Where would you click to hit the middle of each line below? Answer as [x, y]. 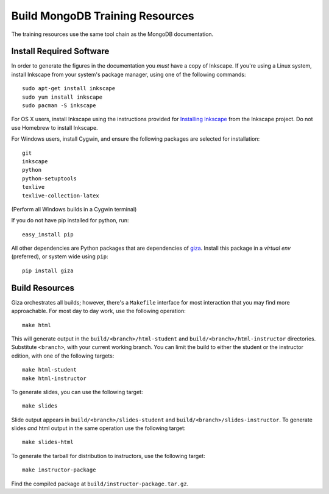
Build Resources [43, 288]
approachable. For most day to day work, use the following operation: [98, 311]
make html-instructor [54, 378]
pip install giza [48, 270]
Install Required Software [60, 51]
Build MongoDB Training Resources [103, 16]
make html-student [50, 370]
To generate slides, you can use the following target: [77, 392]
